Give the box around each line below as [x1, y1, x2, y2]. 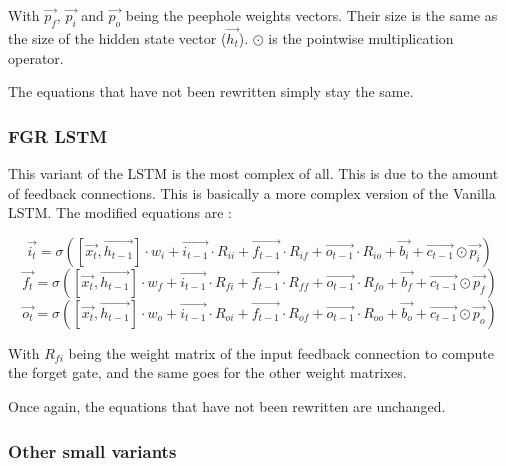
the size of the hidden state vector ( [8, 28, 227, 49]
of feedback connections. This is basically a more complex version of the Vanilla [8, 182, 496, 203]
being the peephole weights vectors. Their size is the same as [125, 5, 498, 25]
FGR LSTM [8, 123, 108, 148]
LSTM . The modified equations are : [8, 202, 232, 223]
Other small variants [8, 438, 177, 463]
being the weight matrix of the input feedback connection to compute [68, 342, 494, 363]
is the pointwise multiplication [268, 28, 454, 49]
